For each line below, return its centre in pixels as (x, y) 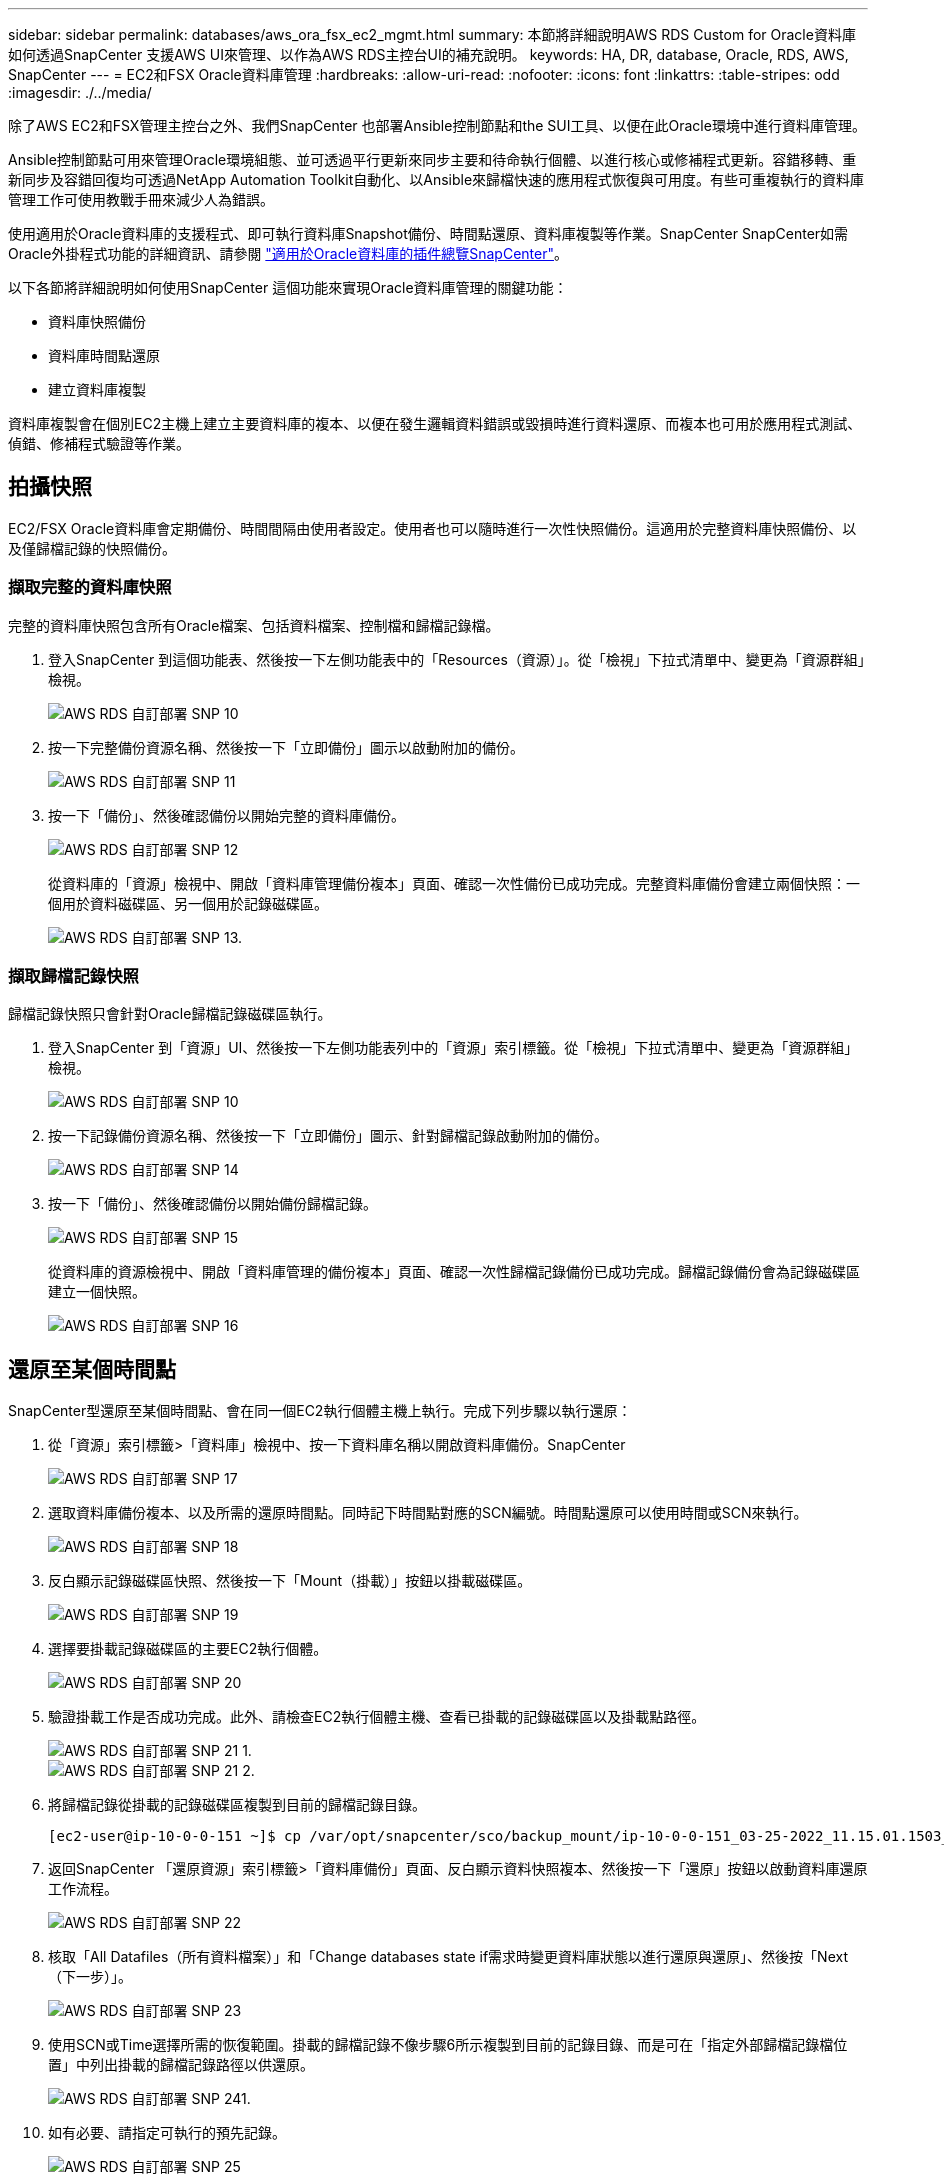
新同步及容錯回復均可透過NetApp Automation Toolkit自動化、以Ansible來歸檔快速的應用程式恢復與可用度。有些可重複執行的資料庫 (436, 179)
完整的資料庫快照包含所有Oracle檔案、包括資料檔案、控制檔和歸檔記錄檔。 (254, 625)
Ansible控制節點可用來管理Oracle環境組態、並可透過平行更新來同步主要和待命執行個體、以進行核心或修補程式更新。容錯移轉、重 (432, 159)
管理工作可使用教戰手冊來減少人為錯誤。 (141, 199)
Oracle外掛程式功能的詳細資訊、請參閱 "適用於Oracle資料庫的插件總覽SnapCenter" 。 (288, 253)
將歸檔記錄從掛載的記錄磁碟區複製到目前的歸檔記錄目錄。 (237, 1805)
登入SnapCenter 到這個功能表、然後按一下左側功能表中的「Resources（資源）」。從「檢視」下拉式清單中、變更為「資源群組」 (456, 659)
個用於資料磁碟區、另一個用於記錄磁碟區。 (188, 903)
